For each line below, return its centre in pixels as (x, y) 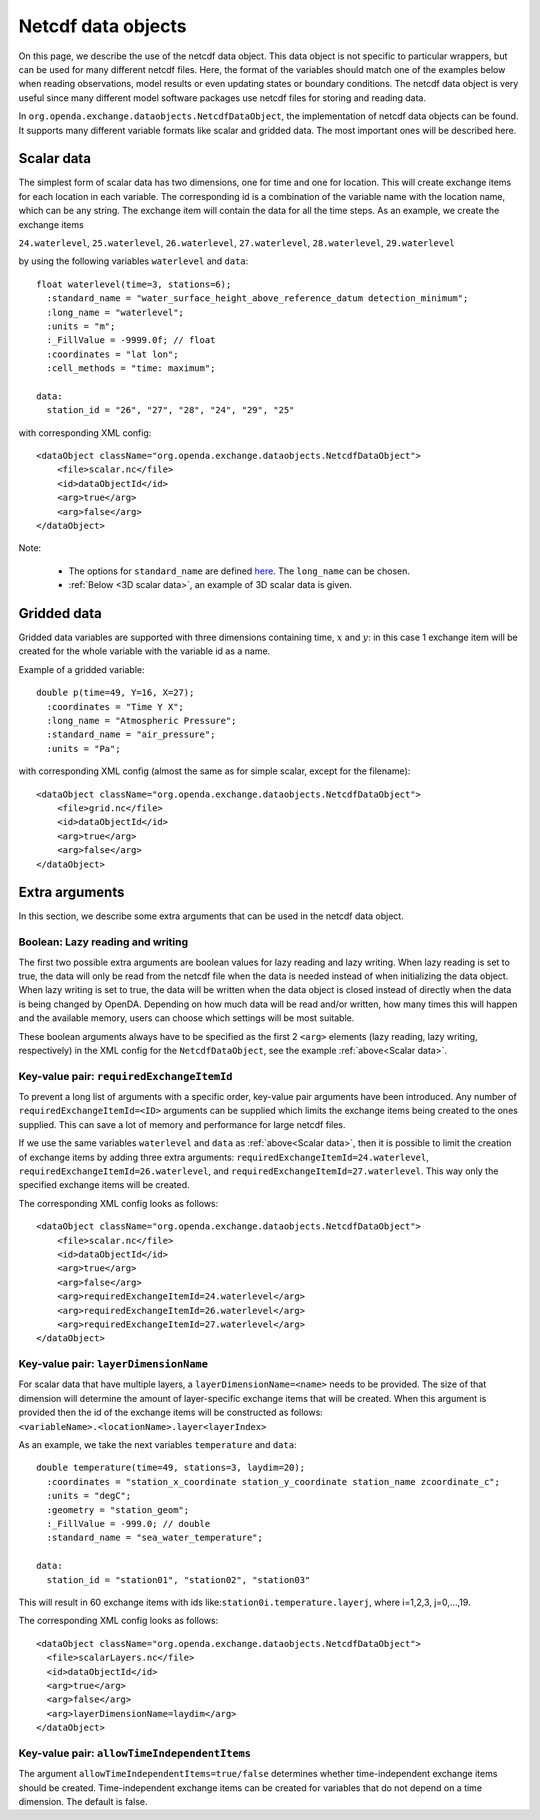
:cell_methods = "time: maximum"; (131, 368)
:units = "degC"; (89, 1496)
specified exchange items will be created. (104, 1185)
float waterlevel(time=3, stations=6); (134, 284)
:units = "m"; (81, 326)
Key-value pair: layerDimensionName (113, 1364)
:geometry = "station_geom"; (118, 1509)
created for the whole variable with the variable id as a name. (144, 651)
